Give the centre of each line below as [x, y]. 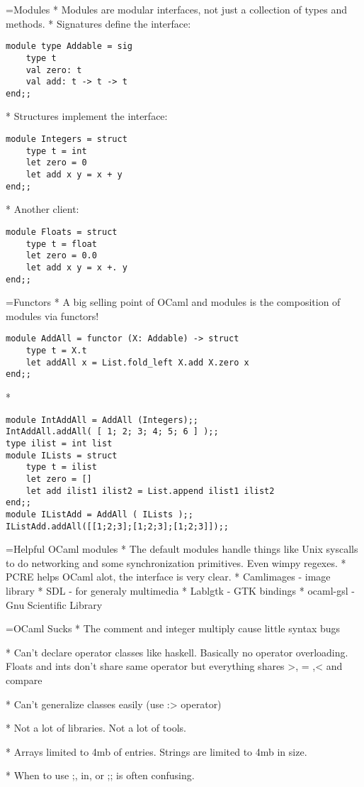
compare [24, 679]
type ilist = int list [59, 443]
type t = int [56, 151]
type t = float [61, 244]
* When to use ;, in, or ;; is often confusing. [100, 775]
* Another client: [42, 209]
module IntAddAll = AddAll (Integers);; [102, 420]
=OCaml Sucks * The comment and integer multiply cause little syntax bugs [173, 628]
